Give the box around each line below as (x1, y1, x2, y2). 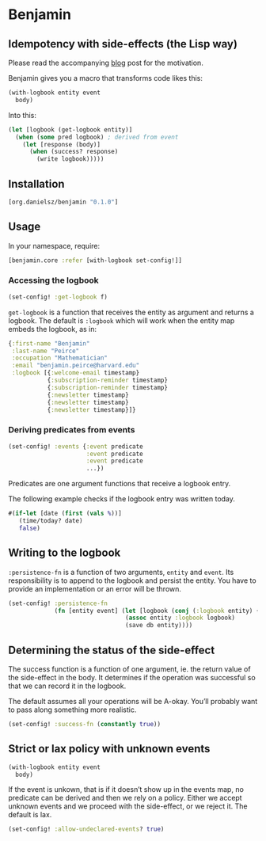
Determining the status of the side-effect (8, 643, 215, 656)
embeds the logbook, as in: (8, 324, 97, 333)
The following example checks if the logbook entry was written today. (8, 494, 236, 504)
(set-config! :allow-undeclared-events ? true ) (8, 825, 165, 833)
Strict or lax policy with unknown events (8, 742, 211, 755)
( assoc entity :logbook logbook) (125, 614, 236, 622)
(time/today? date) (18, 517, 83, 525)
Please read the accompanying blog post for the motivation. (8, 58, 203, 67)
